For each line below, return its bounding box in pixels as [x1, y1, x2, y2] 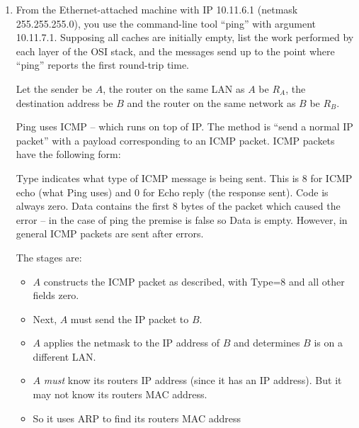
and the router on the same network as [127, 95, 296, 110]
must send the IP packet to [70, 311, 189, 326]
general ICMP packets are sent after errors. [16, 226, 204, 241]
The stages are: [16, 249, 82, 264]
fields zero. [33, 288, 79, 303]
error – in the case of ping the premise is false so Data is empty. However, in [16, 212, 348, 227]
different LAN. [33, 349, 96, 364]
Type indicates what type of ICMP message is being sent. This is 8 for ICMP [16, 170, 353, 185]
